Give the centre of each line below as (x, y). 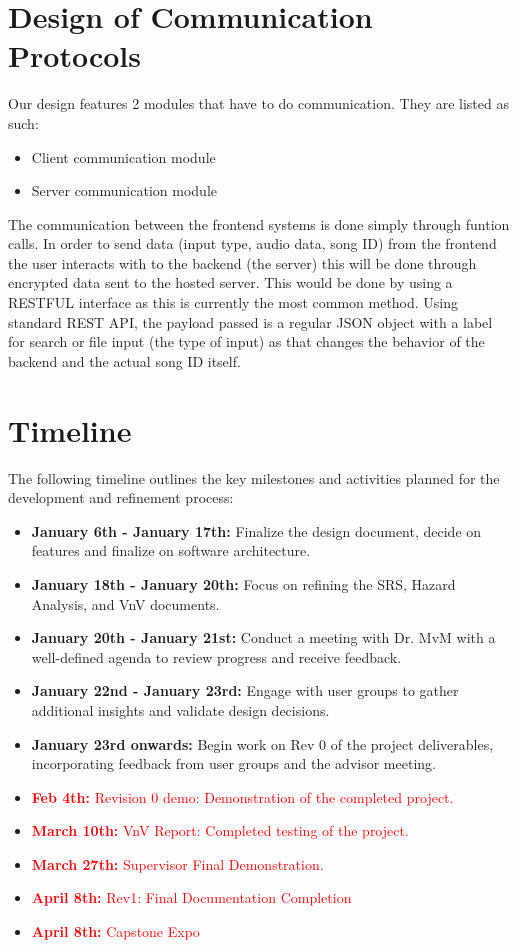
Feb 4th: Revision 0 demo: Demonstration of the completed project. (242, 796)
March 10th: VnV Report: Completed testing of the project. (220, 830)
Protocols (74, 55)
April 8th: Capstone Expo (115, 931)
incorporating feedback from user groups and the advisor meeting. (233, 763)
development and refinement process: (121, 497)
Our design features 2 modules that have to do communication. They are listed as (258, 103)
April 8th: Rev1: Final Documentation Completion (191, 897)
